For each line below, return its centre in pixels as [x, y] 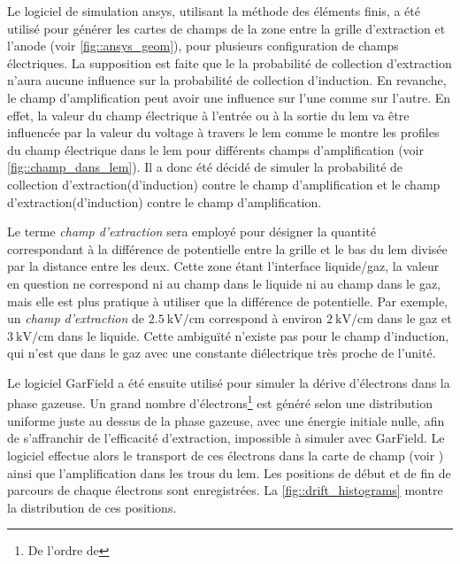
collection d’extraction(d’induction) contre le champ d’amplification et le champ [224, 184]
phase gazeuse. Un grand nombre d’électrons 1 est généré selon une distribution [220, 402]
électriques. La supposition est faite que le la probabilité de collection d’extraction [230, 62]
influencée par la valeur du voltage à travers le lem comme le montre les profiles [223, 132]
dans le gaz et [414, 318]
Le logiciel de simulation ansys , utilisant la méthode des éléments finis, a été [214, 11]
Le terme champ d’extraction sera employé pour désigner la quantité [192, 232]
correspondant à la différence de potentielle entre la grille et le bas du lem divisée [227, 248]
